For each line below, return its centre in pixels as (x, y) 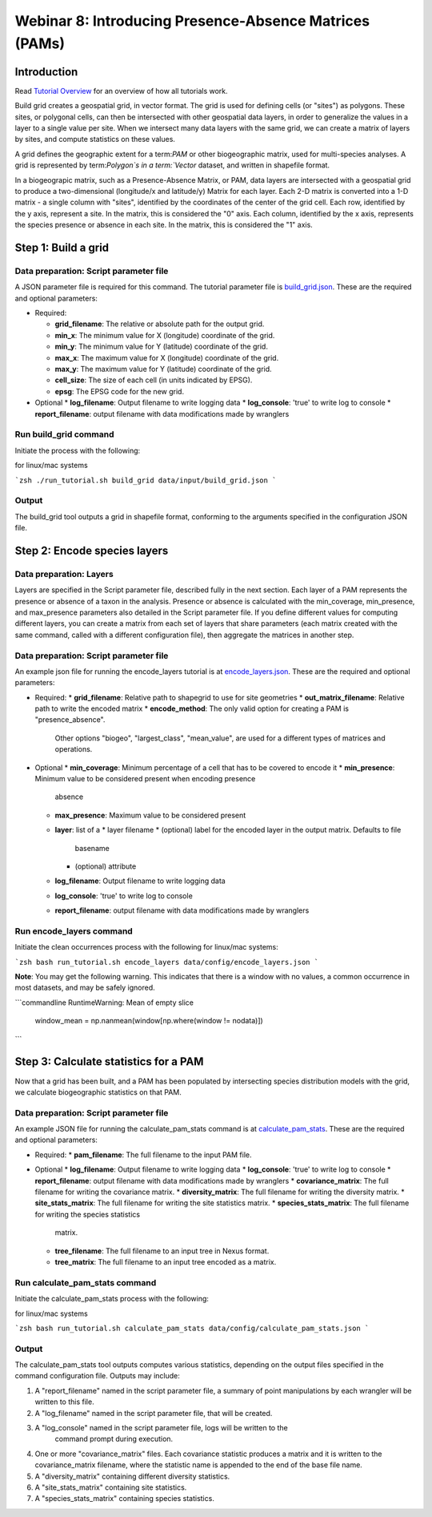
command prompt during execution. (114, 1439)
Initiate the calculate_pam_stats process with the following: (112, 1299)
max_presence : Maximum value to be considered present (150, 815)
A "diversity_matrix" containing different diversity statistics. (132, 1476)
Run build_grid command (64, 434)
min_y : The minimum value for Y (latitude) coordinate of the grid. (161, 347)
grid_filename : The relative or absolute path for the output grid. (160, 324)
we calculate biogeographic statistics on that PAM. (98, 1092)
